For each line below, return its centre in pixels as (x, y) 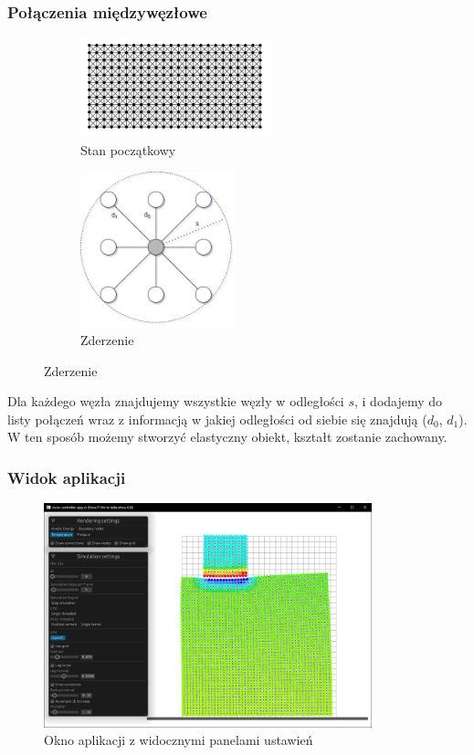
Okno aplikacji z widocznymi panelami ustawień (179, 740)
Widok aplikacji (67, 477)
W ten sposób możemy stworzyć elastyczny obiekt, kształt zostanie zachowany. (227, 437)
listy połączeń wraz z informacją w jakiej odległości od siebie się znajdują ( (217, 419)
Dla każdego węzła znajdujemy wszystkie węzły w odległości (176, 401)
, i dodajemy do (399, 401)
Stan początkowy (128, 149)
